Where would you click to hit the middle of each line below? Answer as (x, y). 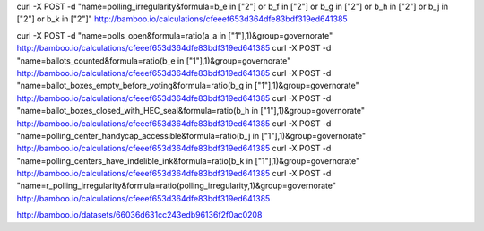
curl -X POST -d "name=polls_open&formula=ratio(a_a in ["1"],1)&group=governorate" (175, 35)
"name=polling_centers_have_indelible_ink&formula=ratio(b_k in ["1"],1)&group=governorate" (188, 160)
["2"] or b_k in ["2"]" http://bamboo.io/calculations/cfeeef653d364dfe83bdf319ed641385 (182, 19)
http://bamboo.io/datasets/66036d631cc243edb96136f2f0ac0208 (139, 215)
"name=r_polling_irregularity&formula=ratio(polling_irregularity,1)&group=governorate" (176, 186)
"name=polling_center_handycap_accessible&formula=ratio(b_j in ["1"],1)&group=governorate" (191, 135)
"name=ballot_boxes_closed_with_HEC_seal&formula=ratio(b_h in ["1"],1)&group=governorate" (191, 111)
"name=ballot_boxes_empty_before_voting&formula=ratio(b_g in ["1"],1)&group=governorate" (188, 86)
